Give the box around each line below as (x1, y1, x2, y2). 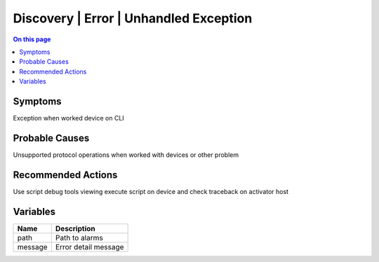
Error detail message (55, 242, 124, 251)
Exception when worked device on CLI (13, 114, 124, 123)
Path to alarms (55, 233, 103, 242)
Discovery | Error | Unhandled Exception (13, 11, 253, 26)
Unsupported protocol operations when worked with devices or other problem (13, 151, 239, 159)
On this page (13, 35, 51, 43)
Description (55, 223, 95, 233)
